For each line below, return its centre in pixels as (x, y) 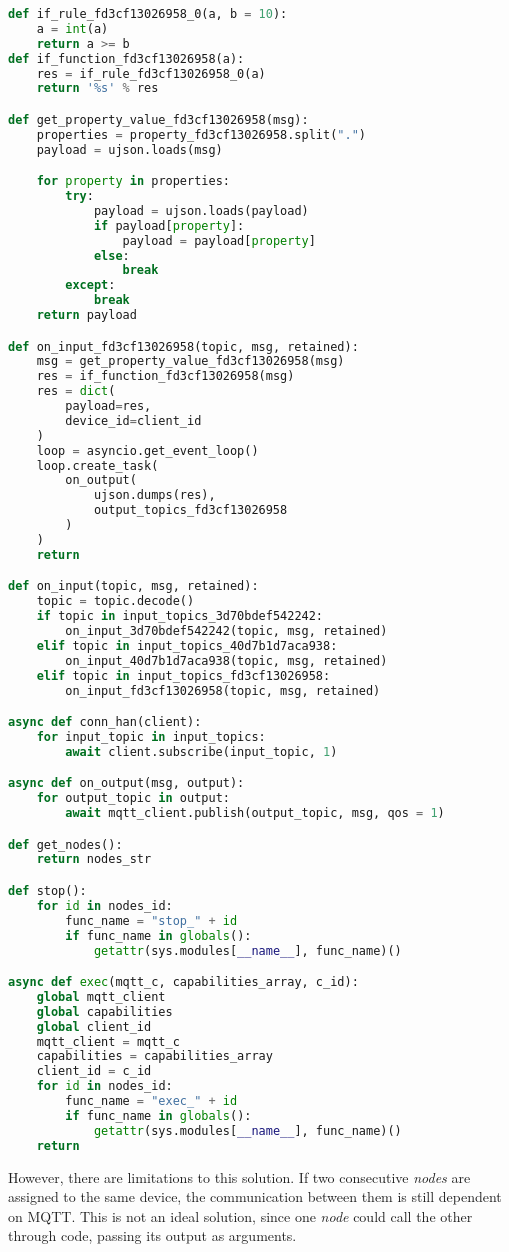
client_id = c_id (94, 1071)
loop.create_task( (97, 465)
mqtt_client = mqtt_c (108, 1041)
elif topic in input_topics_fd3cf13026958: (183, 675)
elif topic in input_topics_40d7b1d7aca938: (187, 645)
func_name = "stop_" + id (151, 920)
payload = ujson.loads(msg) (129, 149)
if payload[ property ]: (169, 225)
